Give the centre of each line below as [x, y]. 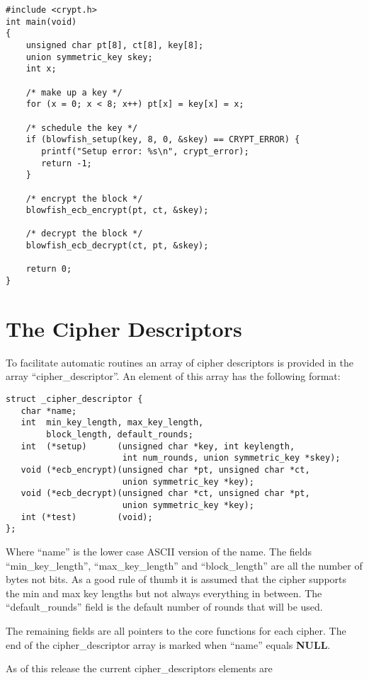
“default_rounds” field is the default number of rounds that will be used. [164, 607]
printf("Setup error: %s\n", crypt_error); [145, 151]
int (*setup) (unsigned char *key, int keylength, [158, 446]
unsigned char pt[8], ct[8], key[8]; [115, 45]
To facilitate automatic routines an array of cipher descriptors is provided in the [180, 362]
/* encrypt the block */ [84, 198]
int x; [41, 69]
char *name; [49, 411]
